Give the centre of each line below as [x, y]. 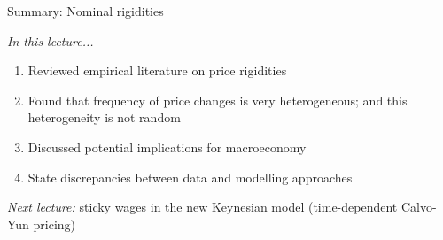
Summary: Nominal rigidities [85, 11]
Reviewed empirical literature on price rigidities [157, 70]
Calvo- [419, 207]
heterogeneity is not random [104, 117]
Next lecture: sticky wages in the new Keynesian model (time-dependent [202, 207]
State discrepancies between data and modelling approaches [190, 177]
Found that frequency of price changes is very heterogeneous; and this [218, 100]
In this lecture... [51, 40]
